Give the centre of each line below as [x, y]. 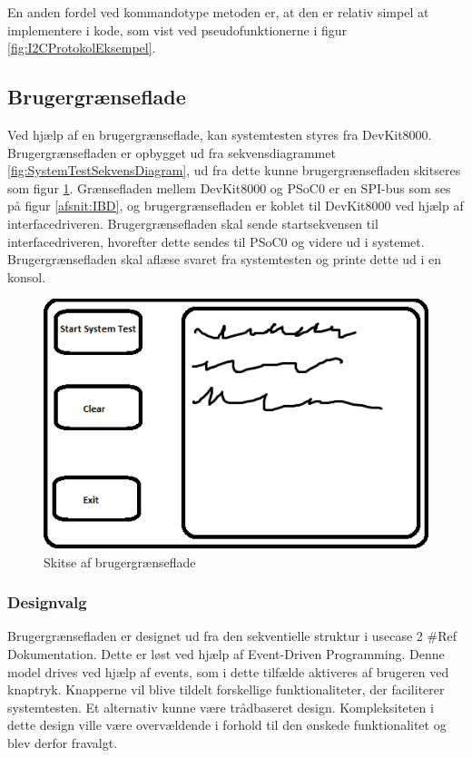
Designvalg [47, 602]
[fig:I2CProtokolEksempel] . [82, 48]
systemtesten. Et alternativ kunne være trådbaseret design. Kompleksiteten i [221, 707]
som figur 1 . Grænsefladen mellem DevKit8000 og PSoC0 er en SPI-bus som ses [229, 187]
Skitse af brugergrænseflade [120, 561]
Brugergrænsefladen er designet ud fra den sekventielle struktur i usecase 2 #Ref [232, 636]
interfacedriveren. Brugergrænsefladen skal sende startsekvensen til [193, 223]
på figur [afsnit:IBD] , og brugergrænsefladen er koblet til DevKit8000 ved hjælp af [236, 206]
